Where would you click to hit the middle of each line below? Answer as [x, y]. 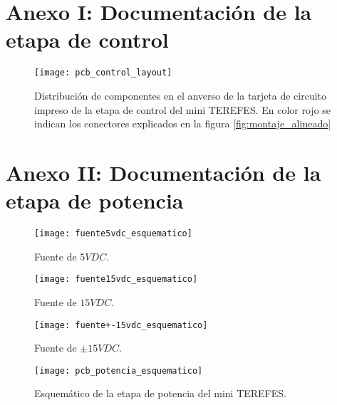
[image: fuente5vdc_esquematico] [113, 234]
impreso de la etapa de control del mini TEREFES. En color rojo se [183, 109]
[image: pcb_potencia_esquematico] [119, 370]
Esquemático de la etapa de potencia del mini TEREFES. [160, 393]
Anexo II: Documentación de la [164, 172]
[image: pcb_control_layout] [103, 73]
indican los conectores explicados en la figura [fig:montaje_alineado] [183, 123]
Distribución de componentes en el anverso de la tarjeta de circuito [181, 95]
